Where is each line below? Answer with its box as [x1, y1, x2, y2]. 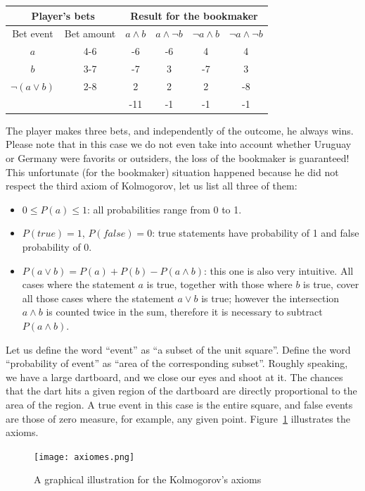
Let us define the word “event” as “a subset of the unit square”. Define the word [6, 342, 351, 356]
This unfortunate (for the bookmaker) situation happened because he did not [6, 164, 339, 179]
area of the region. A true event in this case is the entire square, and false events [6, 397, 353, 411]
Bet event [12, 26, 53, 41]
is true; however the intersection [201, 290, 340, 305]
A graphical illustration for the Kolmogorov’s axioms [34, 472, 262, 487]
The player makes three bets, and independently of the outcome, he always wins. [6, 123, 354, 137]
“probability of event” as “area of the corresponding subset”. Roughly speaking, [6, 356, 348, 371]
